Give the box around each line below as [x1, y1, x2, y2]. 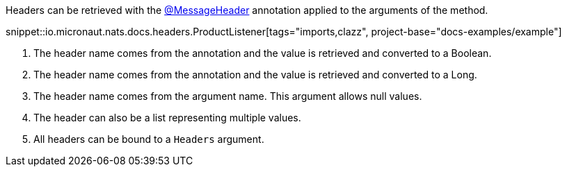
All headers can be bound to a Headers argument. [33, 133, 264, 145]
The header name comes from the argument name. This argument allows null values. [33, 90, 422, 102]
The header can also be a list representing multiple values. [33, 112, 301, 123]
